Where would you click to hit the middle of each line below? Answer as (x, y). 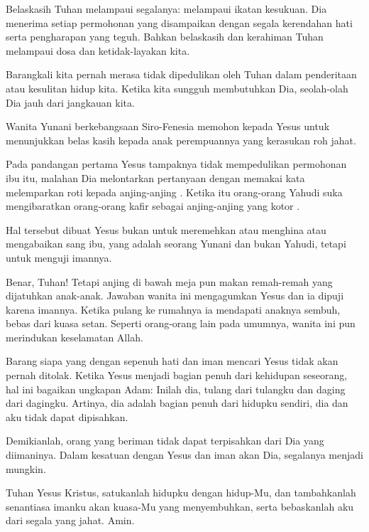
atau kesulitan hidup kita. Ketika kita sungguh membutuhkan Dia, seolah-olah (177, 88)
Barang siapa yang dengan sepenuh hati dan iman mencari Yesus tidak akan (172, 361)
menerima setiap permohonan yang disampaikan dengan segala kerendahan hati (179, 22)
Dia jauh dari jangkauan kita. (70, 102)
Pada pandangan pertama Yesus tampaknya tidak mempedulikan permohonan (176, 164)
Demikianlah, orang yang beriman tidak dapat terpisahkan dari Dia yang (165, 441)
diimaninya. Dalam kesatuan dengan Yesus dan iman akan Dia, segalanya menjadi (184, 455)
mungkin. (26, 468)
